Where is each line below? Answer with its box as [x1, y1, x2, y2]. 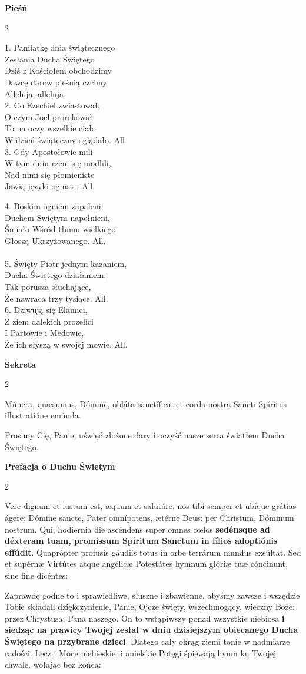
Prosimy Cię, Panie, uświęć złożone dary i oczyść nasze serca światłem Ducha [5, 429, 285, 441]
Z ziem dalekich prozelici [5, 315, 94, 327]
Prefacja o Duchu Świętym [5, 460, 115, 473]
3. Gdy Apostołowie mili [5, 145, 93, 157]
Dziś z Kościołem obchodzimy [5, 64, 112, 77]
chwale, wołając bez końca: [5, 658, 101, 670]
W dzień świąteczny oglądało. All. [5, 133, 127, 146]
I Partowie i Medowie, [5, 326, 84, 339]
